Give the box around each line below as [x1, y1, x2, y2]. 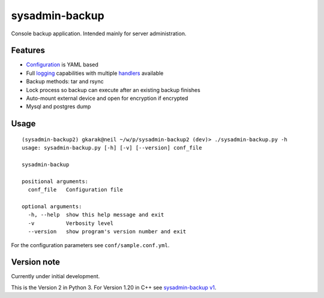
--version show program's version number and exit [28, 228, 187, 235]
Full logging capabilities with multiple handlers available [26, 69, 164, 77]
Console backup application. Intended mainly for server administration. [11, 30, 187, 37]
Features [11, 45, 45, 56]
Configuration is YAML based [26, 61, 99, 68]
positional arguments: [22, 178, 89, 185]
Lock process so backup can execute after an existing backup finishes [26, 86, 200, 93]
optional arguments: [22, 203, 82, 209]
